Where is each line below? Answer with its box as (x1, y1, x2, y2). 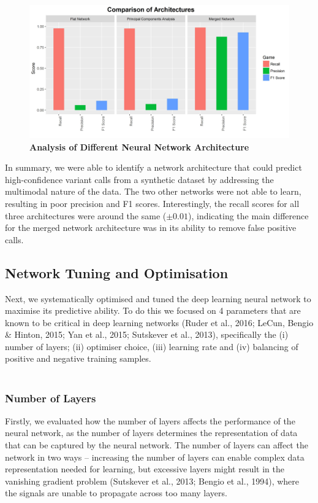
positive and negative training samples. (5, 352, 151, 365)
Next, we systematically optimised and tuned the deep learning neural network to (5, 292, 311, 305)
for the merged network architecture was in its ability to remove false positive (5, 221, 297, 234)
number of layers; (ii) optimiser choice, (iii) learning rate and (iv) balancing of (5, 340, 298, 353)
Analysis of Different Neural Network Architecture (29, 140, 249, 153)
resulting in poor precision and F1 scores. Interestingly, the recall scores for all (5, 197, 300, 209)
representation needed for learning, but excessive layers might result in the (5, 462, 284, 475)
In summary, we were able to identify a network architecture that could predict (5, 161, 302, 174)
